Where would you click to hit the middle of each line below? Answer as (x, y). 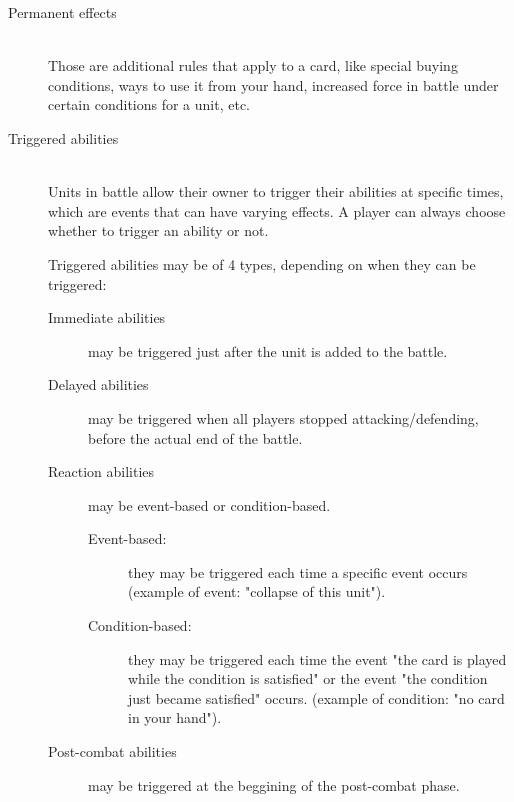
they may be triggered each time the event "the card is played (317, 658)
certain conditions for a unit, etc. (149, 104)
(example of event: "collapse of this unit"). (257, 591)
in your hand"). (175, 717)
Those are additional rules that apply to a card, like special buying (253, 65)
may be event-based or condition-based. (209, 504)
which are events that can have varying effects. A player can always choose (277, 210)
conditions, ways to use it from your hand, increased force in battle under (273, 84)
